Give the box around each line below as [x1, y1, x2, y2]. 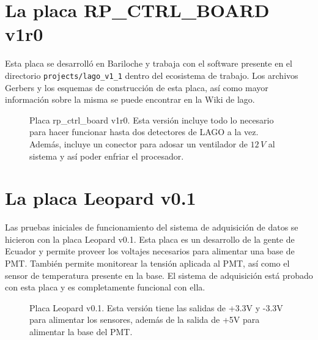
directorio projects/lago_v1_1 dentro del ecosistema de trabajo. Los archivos [5, 68, 298, 81]
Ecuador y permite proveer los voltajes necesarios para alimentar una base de [5, 245, 295, 257]
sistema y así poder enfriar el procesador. [29, 149, 184, 162]
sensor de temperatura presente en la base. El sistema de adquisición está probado [5, 268, 313, 281]
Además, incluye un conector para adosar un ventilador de [29, 137, 248, 150]
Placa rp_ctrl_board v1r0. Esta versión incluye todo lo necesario [29, 113, 274, 126]
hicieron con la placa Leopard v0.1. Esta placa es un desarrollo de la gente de [5, 232, 295, 245]
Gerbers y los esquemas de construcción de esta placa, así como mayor [5, 81, 268, 94]
